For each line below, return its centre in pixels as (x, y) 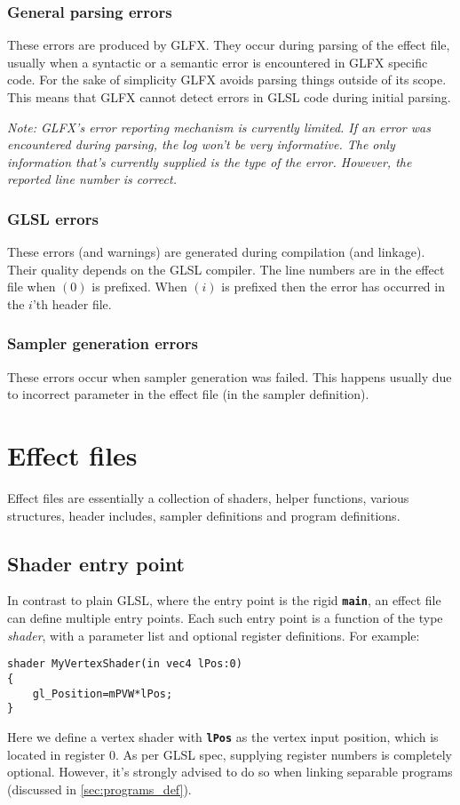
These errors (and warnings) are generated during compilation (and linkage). (216, 252)
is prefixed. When (139, 287)
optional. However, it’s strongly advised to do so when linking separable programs (230, 772)
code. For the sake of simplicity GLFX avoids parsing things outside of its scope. (227, 80)
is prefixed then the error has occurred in (333, 287)
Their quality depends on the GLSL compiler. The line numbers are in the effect (226, 269)
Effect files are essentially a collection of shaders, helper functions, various (208, 498)
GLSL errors (53, 218)
